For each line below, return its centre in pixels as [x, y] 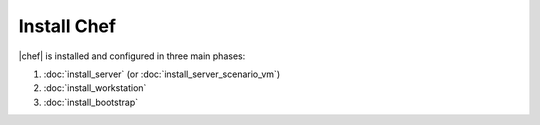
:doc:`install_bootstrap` [91, 102]
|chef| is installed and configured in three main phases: [132, 56]
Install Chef [67, 26]
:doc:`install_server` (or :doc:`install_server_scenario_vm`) [161, 74]
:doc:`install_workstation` [95, 88]
